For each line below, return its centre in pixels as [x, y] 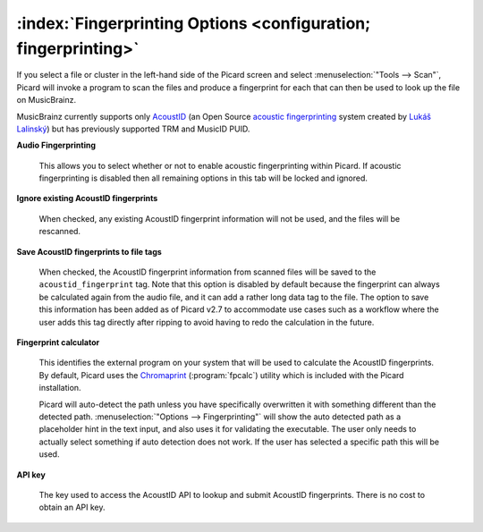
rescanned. [59, 232]
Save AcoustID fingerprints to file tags [89, 251]
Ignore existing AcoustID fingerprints [87, 198]
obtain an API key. [72, 507]
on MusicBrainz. [47, 100]
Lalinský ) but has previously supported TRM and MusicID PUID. [133, 129]
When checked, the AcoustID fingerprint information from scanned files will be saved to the [208, 272]
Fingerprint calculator [58, 342]
